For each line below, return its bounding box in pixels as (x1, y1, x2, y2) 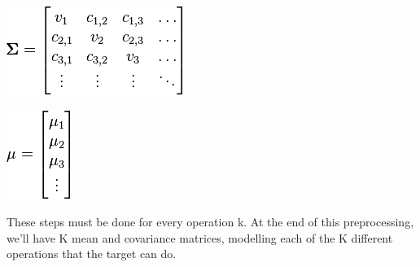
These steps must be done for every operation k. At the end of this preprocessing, (7, 213, 414, 230)
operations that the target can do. (7, 245, 177, 262)
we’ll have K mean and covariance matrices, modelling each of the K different (7, 229, 393, 246)
